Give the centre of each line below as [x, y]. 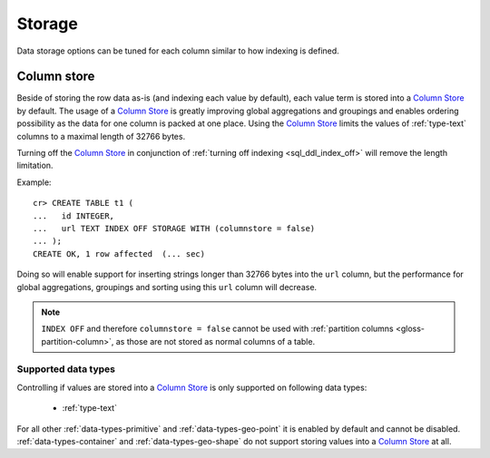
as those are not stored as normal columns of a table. [216, 341]
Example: [34, 182]
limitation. [35, 166]
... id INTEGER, [74, 216]
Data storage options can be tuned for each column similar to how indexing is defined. [178, 51]
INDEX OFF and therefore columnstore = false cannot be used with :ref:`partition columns [217, 329]
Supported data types [66, 369]
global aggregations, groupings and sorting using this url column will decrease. [167, 287]
